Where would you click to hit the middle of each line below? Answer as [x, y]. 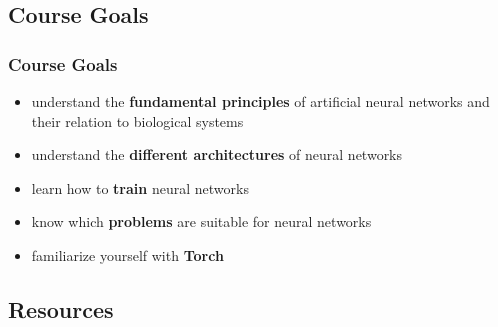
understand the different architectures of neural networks [217, 154]
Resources [61, 308]
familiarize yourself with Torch [127, 254]
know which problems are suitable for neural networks [201, 221]
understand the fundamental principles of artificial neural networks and [260, 101]
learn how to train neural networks [140, 187]
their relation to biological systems [137, 120]
